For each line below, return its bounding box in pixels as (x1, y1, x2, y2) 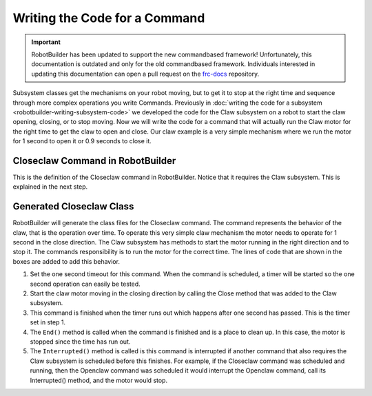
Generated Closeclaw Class (12, 200, 134, 213)
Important (31, 38, 61, 46)
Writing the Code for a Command (12, 10, 205, 25)
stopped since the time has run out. (30, 337, 131, 346)
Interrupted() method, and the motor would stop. (30, 376, 168, 384)
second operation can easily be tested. (30, 280, 141, 288)
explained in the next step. (12, 183, 88, 191)
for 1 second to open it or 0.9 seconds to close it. (12, 137, 152, 145)
